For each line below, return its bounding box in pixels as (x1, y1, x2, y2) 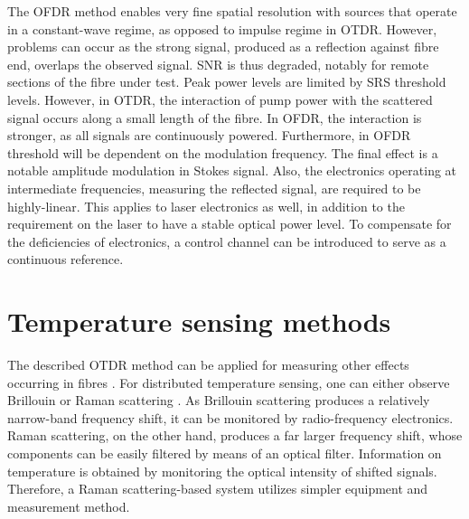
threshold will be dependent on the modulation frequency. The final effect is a (7, 143, 438, 162)
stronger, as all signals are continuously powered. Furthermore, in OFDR (7, 126, 411, 145)
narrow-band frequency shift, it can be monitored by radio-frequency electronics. (7, 408, 454, 427)
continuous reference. (7, 250, 124, 269)
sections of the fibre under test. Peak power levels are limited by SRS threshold (7, 72, 446, 91)
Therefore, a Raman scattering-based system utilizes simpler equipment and (7, 479, 428, 498)
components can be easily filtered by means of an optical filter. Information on (7, 444, 442, 462)
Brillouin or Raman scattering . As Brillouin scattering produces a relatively (7, 391, 430, 410)
